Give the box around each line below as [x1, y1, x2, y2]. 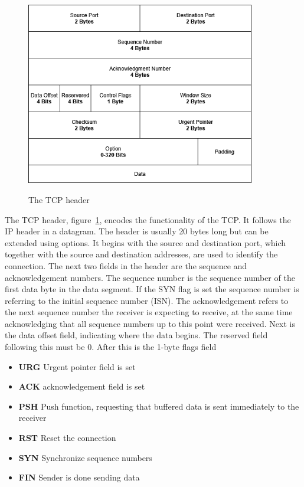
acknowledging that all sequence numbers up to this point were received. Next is [5, 317, 295, 329]
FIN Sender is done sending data [18, 471, 140, 483]
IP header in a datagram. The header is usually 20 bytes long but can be [5, 225, 269, 237]
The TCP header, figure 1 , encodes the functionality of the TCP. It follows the [5, 213, 291, 225]
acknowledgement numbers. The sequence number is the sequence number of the [5, 271, 295, 283]
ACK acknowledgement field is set [18, 380, 145, 393]
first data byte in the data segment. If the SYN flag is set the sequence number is [5, 283, 299, 295]
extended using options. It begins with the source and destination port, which [5, 236, 286, 249]
